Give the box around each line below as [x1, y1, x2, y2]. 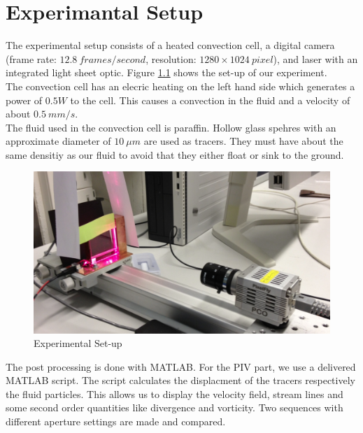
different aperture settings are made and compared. [6, 414, 226, 429]
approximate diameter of [6, 134, 111, 148]
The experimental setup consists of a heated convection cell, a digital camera [6, 38, 335, 52]
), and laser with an [273, 51, 358, 66]
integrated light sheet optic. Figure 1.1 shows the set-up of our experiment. [6, 65, 327, 80]
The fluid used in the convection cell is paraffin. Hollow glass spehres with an [6, 120, 336, 134]
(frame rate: [6, 51, 57, 66]
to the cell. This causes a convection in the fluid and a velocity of [70, 92, 350, 107]
